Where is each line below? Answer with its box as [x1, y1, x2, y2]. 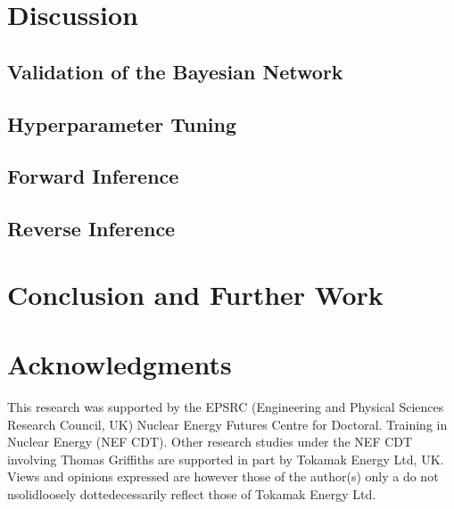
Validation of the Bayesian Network [7, 57, 343, 85]
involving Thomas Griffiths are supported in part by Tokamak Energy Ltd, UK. [7, 449, 444, 468]
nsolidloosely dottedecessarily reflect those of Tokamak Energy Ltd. [7, 484, 376, 503]
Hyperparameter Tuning [7, 110, 237, 137]
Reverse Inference [7, 215, 176, 242]
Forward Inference [7, 162, 179, 190]
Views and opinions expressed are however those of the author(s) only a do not [7, 467, 439, 486]
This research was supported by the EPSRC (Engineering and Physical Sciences [7, 398, 444, 415]
